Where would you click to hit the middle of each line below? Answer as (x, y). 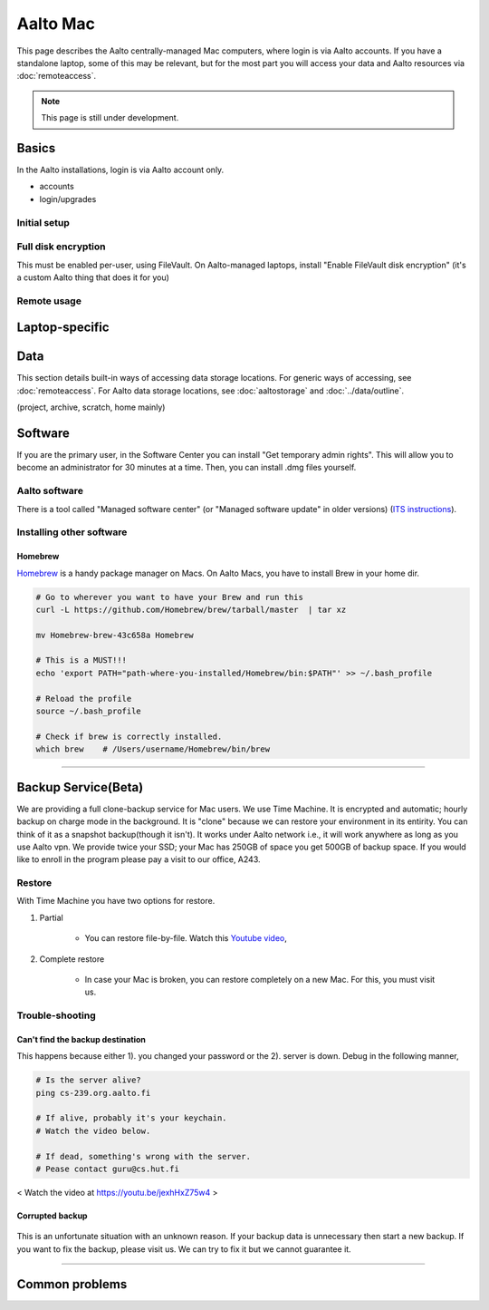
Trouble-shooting (56, 1015)
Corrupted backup (52, 1216)
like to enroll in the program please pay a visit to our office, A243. (139, 859)
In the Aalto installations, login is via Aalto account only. (120, 170)
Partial (51, 917)
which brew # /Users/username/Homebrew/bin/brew (153, 749)
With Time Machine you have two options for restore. (116, 901)
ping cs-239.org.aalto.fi (93, 1093)
